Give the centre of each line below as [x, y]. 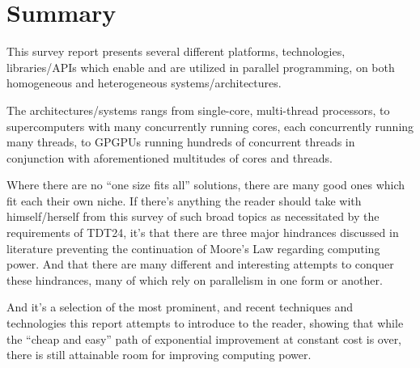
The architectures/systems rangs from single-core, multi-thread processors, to [198, 110]
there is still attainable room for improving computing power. [159, 355]
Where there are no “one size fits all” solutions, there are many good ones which [206, 185]
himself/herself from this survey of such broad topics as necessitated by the [193, 216]
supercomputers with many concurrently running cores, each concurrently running [210, 126]
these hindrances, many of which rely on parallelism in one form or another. [195, 279]
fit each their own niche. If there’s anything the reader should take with [184, 200]
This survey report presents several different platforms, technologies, [176, 51]
